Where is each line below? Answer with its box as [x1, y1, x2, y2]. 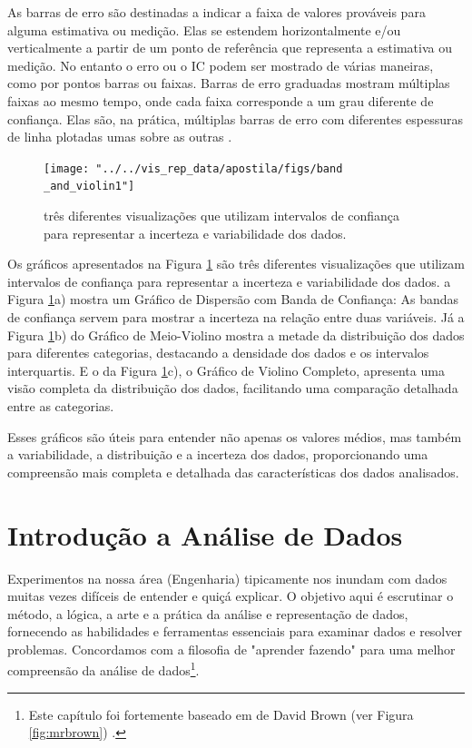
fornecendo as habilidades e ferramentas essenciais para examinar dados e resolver [7, 622, 462, 641]
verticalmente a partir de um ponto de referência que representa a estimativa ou [7, 38, 452, 57]
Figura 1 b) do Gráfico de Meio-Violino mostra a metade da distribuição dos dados [7, 325, 465, 344]
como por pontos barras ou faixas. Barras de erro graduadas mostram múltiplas [7, 74, 450, 93]
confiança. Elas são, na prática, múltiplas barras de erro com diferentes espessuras [7, 109, 464, 128]
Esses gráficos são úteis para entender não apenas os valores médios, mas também [7, 427, 462, 446]
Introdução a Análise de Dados [7, 516, 403, 553]
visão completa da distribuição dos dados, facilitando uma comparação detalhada [7, 379, 458, 398]
